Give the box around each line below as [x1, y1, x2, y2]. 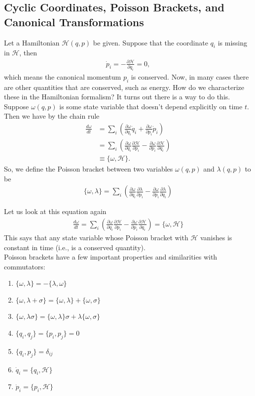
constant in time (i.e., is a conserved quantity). [4, 242, 146, 252]
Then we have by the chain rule [4, 111, 100, 121]
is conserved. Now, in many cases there [131, 71, 249, 82]
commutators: [4, 261, 45, 271]
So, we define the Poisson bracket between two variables [4, 164, 173, 174]
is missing [218, 37, 248, 47]
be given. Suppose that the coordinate [93, 37, 208, 47]
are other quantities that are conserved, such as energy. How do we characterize [4, 82, 245, 92]
